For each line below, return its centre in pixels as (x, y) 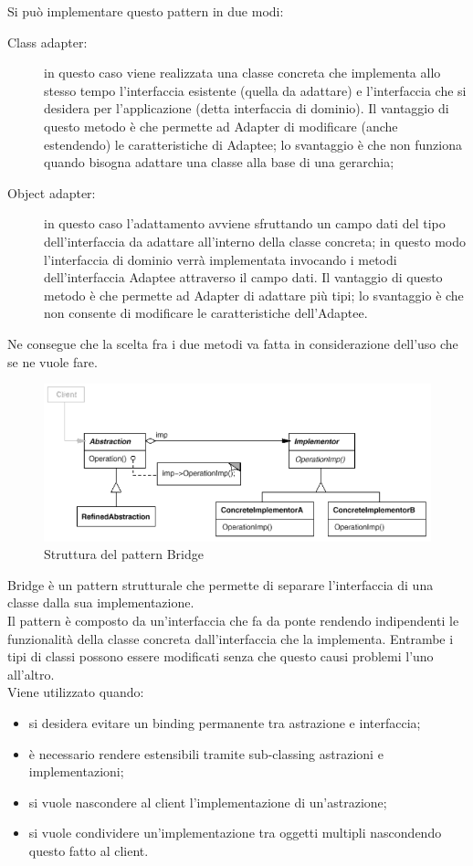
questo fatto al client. (89, 850)
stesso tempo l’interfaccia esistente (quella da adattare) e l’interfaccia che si (255, 90)
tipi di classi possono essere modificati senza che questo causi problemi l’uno (221, 656)
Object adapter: (52, 192)
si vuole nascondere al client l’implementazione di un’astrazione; (208, 802)
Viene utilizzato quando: (76, 692)
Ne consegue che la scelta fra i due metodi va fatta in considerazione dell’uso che (233, 343)
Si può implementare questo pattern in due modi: (146, 11)
